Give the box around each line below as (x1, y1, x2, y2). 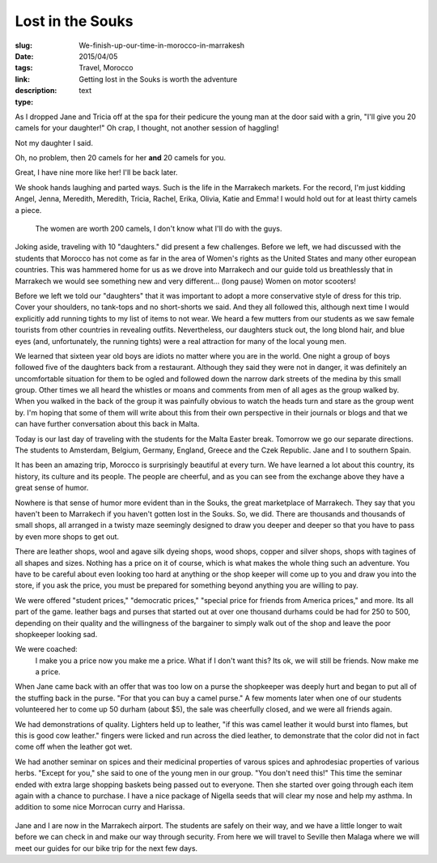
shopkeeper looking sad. (15, 629, 98, 639)
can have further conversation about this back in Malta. (15, 419, 200, 429)
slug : (15, 40, 32, 50)
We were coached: (15, 644, 78, 654)
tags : (15, 63, 33, 73)
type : (15, 97, 34, 107)
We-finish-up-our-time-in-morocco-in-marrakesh (78, 40, 245, 50)
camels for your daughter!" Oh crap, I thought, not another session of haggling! (15, 123, 279, 133)
